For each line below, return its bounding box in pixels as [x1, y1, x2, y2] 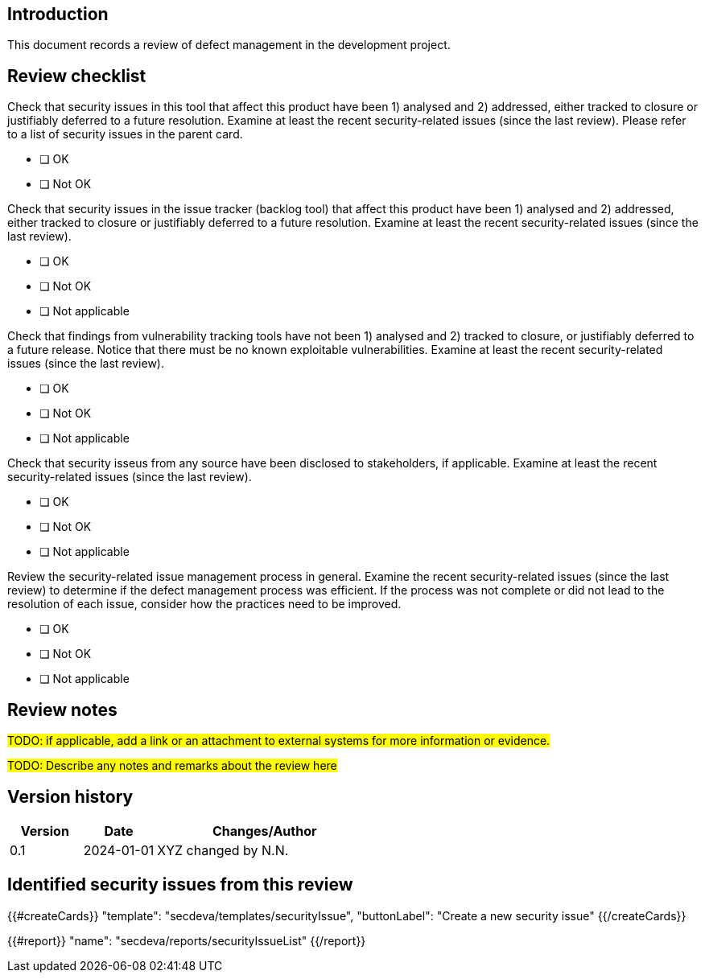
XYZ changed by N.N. [157, 841, 289, 858]
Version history [7, 786, 134, 807]
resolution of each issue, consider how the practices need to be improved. [7, 597, 402, 611]
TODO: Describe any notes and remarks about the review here [7, 759, 337, 773]
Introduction [7, 4, 109, 24]
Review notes [7, 699, 117, 720]
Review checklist [7, 65, 146, 86]
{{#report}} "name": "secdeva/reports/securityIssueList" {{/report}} [7, 933, 366, 948]
